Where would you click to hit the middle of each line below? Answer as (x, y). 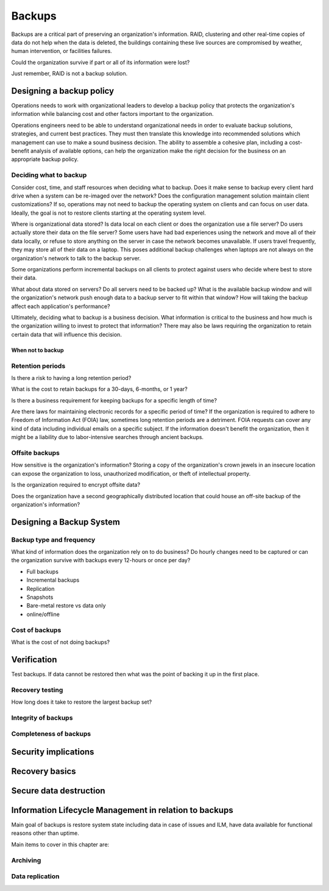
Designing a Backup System (65, 522)
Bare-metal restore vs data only (66, 606)
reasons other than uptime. (45, 833)
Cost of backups (36, 630)
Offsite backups (36, 453)
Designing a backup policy (63, 91)
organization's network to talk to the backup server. (76, 258)
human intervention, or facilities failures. (62, 51)
